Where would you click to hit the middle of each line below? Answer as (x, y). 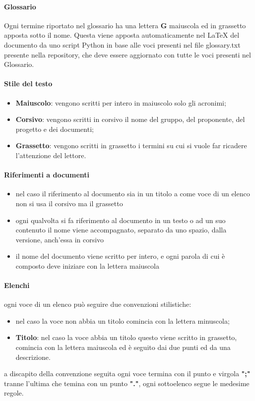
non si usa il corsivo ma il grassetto (69, 203)
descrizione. (33, 357)
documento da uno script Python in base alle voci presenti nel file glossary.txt (122, 44)
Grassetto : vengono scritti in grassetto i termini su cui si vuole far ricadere (131, 145)
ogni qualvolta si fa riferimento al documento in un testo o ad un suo (121, 220)
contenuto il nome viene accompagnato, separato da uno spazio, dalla (121, 230)
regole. (14, 393)
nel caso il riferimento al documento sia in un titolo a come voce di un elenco (133, 194)
